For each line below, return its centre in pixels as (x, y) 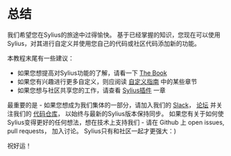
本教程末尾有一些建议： (41, 58)
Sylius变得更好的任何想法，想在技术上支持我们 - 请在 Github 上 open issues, (116, 122)
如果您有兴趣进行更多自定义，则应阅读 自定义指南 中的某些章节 (107, 81)
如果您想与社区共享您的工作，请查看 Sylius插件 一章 (92, 90)
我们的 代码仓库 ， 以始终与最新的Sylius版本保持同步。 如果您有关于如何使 (118, 113)
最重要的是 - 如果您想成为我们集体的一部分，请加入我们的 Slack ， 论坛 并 (112, 105)
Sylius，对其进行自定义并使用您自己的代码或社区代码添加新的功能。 (104, 43)
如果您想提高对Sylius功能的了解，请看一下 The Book (92, 73)
